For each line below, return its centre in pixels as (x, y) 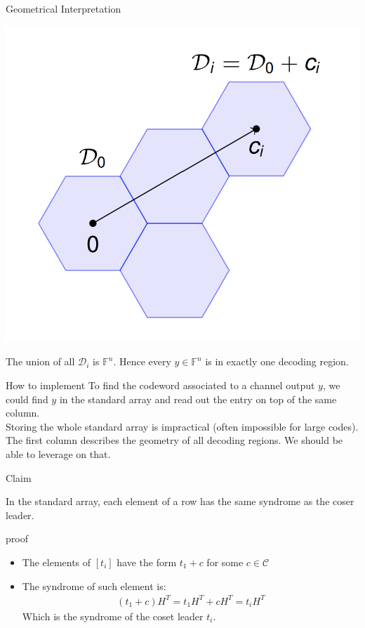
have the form (147, 562)
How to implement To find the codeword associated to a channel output (160, 385)
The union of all (40, 361)
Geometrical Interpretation (64, 8)
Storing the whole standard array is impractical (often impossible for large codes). (182, 426)
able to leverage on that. (58, 453)
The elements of (57, 562)
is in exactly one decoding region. (277, 361)
